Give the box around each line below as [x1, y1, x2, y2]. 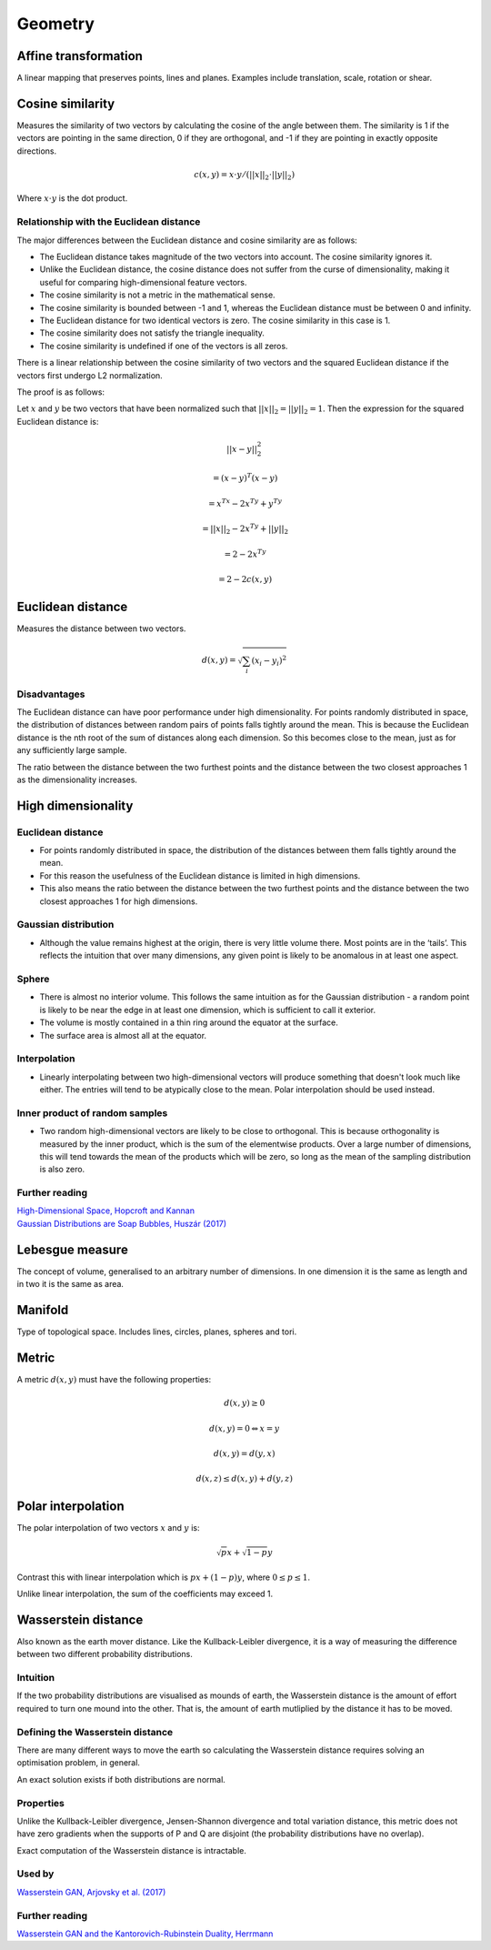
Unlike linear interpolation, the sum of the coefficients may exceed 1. [16, 1588, 274, 1600]
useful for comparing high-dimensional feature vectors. [39, 276, 247, 287]
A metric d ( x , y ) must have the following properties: [16, 1373, 212, 1384]
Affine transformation [16, 48, 143, 64]
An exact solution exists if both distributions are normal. [16, 1774, 226, 1784]
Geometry [16, 14, 95, 34]
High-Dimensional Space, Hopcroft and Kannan [16, 1205, 195, 1216]
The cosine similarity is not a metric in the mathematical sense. [39, 289, 276, 300]
